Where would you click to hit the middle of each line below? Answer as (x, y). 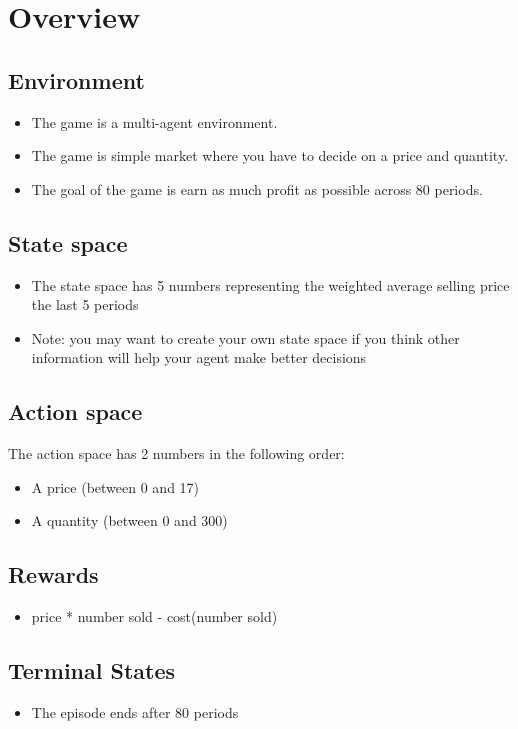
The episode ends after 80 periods (135, 711)
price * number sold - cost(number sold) (154, 616)
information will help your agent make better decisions (199, 357)
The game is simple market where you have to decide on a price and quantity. (270, 155)
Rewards (53, 574)
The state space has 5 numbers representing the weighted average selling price (270, 284)
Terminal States (92, 670)
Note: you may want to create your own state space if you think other (245, 337)
